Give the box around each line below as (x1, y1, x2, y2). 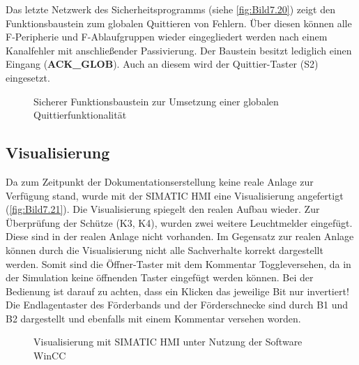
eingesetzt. (6, 70, 50, 84)
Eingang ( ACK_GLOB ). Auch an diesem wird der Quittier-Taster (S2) (6, 57, 319, 71)
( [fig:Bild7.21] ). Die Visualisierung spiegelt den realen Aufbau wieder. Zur (6, 202, 320, 216)
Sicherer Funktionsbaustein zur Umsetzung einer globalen (33, 94, 279, 108)
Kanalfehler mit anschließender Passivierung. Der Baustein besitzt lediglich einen (6, 43, 352, 57)
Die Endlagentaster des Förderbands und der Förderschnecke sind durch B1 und (6, 297, 349, 312)
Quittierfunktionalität (33, 107, 127, 122)
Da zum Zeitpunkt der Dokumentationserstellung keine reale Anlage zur (6, 174, 314, 188)
